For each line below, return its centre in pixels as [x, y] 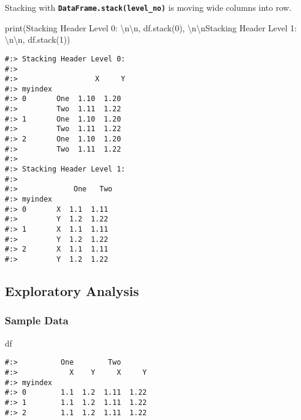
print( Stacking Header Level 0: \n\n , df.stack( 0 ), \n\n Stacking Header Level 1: [151, 27]
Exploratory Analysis [72, 291]
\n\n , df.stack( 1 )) [38, 39]
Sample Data [37, 320]
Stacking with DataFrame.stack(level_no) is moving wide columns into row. [148, 7]
